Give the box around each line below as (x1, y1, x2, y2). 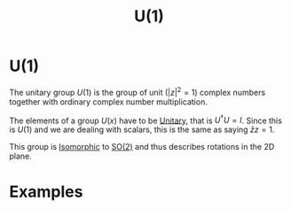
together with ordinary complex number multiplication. (9, 96, 208, 107)
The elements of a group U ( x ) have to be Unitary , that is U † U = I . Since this (9, 113, 282, 126)
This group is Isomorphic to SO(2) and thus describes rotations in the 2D (9, 142, 275, 152)
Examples (9, 182, 83, 202)
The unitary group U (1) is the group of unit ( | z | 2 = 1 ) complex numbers (9, 85, 266, 97)
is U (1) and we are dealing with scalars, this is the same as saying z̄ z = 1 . (9, 124, 275, 135)
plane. (9, 151, 33, 161)
